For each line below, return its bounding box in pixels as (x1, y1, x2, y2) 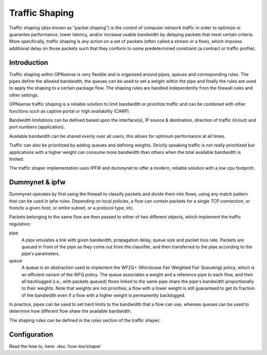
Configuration (9, 330, 53, 339)
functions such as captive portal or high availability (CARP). (9, 108, 131, 114)
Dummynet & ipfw (9, 178, 66, 186)
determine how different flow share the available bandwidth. (9, 308, 132, 314)
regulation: (9, 221, 31, 227)
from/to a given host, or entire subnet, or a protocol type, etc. (9, 205, 134, 211)
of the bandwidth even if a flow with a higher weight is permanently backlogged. (21, 292, 185, 298)
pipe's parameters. (21, 251, 60, 257)
